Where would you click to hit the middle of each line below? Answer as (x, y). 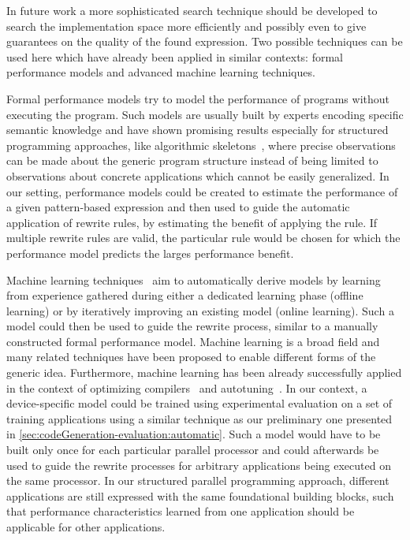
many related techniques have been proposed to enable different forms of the (191, 357)
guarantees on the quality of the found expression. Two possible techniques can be (205, 41)
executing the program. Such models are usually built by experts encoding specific (205, 114)
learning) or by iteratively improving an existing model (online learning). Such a (200, 310)
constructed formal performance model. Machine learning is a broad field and (193, 341)
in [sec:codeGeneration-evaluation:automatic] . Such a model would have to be (194, 434)
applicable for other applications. (86, 527)
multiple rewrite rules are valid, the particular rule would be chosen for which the (203, 238)
